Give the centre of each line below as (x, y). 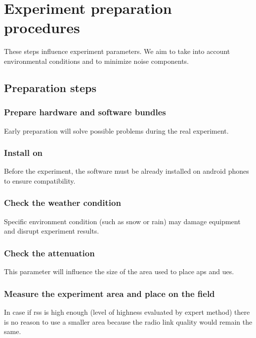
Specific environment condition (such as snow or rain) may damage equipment (122, 221)
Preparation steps (50, 87)
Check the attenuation (49, 253)
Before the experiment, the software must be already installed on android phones (127, 171)
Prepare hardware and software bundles (85, 112)
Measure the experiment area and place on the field (109, 293)
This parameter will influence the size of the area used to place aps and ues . (119, 271)
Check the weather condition (63, 203)
